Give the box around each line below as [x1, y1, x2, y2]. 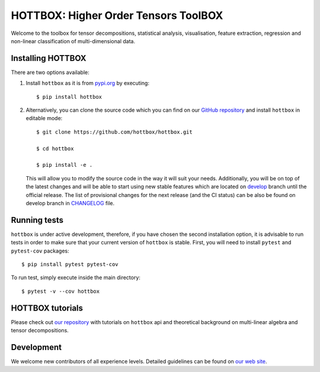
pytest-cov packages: [11, 247, 69, 254]
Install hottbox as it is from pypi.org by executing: [25, 80, 149, 87]
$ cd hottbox [36, 145, 74, 152]
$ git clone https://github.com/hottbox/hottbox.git [36, 128, 193, 135]
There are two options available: [11, 69, 89, 76]
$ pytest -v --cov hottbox [21, 287, 100, 295]
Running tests [11, 215, 64, 225]
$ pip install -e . [36, 161, 93, 169]
